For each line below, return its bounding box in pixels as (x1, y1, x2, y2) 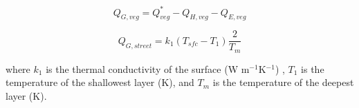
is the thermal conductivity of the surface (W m (46, 61, 250, 76)
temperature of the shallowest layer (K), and (6, 75, 194, 89)
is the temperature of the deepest (212, 75, 354, 89)
